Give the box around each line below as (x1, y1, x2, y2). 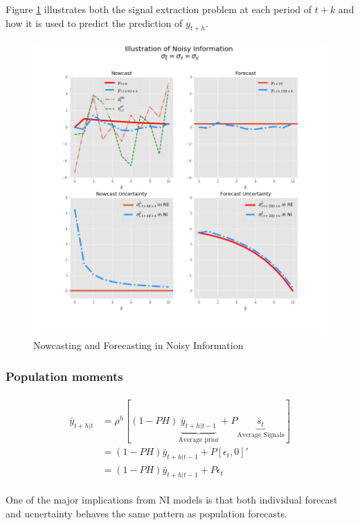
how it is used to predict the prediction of (6, 15, 183, 30)
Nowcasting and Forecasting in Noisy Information (33, 337, 244, 352)
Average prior (178, 436, 219, 443)
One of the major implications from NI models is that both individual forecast (6, 492, 338, 506)
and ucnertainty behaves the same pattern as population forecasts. (6, 506, 287, 520)
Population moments (6, 367, 123, 384)
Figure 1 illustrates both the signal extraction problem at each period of (6, 2, 312, 16)
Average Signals (237, 431, 285, 439)
